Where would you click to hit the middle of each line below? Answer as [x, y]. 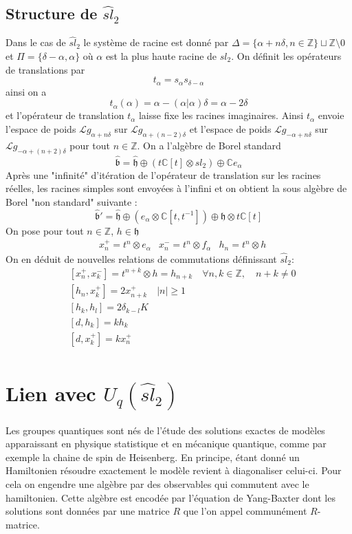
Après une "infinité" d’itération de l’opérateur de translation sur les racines [163, 174]
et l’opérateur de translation [65, 115]
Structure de [52, 13]
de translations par [45, 69]
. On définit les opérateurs [286, 56]
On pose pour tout [45, 230]
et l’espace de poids [230, 128]
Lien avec [51, 393]
